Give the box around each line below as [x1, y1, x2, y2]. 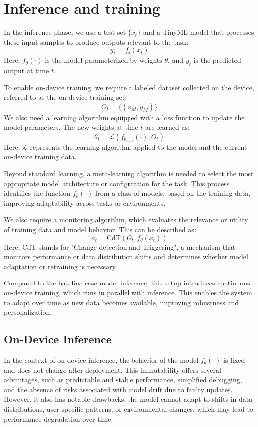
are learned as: [145, 122, 190, 132]
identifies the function [4, 188, 71, 198]
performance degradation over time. [4, 413, 113, 424]
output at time [4, 65, 49, 75]
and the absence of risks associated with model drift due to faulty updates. [4, 384, 233, 394]
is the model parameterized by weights [45, 55, 162, 65]
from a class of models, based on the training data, [95, 188, 251, 198]
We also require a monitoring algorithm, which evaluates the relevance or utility [4, 214, 248, 225]
